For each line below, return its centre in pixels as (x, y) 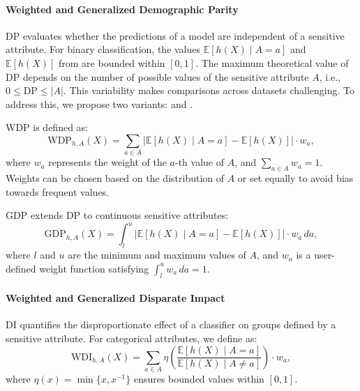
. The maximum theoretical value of (272, 62)
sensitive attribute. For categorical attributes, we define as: (132, 338)
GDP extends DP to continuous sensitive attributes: (117, 215)
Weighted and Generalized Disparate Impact (115, 298)
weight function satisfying (94, 268)
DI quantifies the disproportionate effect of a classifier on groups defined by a (171, 324)
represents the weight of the (107, 162)
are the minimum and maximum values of (157, 255)
